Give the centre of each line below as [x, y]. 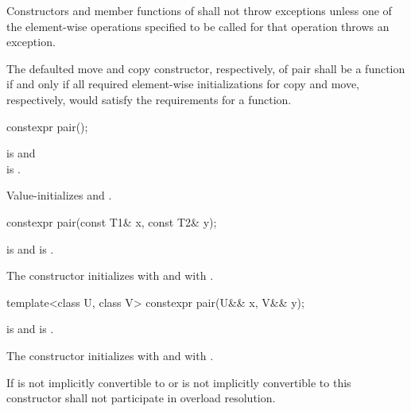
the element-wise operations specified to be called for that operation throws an [198, 26]
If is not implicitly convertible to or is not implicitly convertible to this [179, 382]
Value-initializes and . [59, 195]
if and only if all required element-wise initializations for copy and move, [183, 84]
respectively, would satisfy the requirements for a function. [149, 99]
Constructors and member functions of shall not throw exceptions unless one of [199, 10]
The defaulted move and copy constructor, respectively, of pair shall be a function [206, 68]
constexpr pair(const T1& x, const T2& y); [112, 221]
